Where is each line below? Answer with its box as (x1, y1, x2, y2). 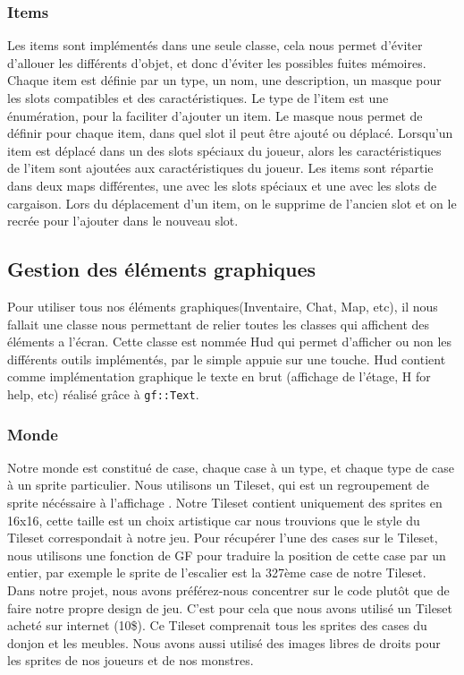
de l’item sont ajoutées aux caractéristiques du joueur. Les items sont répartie (7, 158, 434, 177)
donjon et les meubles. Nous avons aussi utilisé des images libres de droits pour (7, 633, 441, 652)
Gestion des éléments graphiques (7, 255, 316, 283)
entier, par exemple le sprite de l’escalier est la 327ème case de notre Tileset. (7, 563, 426, 582)
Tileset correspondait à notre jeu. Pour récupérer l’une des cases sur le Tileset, (7, 528, 438, 547)
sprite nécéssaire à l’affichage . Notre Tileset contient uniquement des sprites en (7, 492, 443, 511)
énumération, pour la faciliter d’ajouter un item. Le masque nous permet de (7, 106, 423, 124)
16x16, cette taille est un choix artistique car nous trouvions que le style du (7, 510, 420, 529)
